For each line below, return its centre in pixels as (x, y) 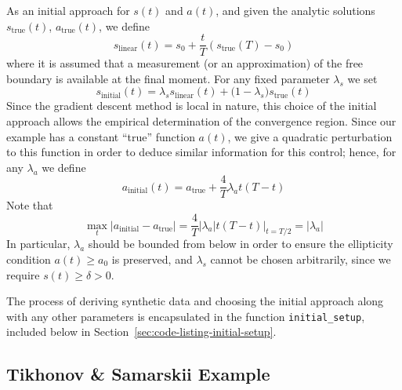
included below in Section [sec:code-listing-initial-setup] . (141, 332)
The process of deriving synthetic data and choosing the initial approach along (195, 301)
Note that (30, 205)
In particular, (38, 244)
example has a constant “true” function (101, 136)
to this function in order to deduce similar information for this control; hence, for (201, 152)
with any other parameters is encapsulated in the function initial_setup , (186, 316)
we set (362, 78)
